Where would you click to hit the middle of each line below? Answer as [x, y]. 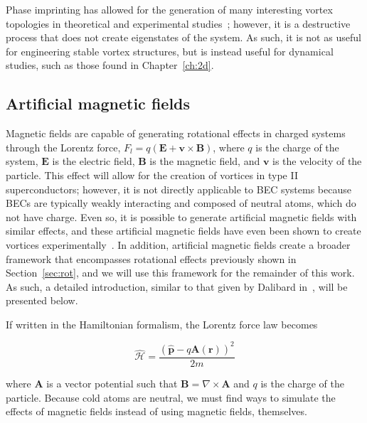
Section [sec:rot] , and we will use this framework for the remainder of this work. [180, 273]
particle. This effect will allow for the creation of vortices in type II [152, 175]
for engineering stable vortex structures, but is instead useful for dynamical [170, 51]
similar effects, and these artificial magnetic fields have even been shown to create [183, 231]
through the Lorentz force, [63, 147]
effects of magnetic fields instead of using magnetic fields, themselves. [156, 411]
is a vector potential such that [112, 384]
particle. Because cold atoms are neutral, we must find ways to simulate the [171, 397]
